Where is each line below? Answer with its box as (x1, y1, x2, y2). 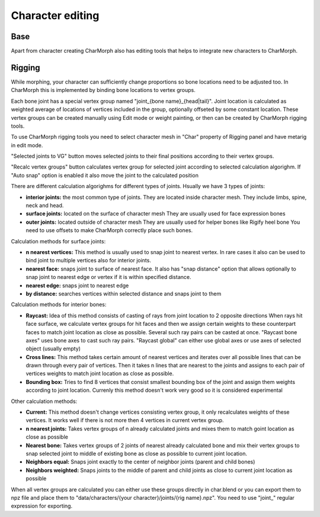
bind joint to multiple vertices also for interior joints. (25, 257, 151, 264)
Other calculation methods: (11, 398, 78, 405)
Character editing (11, 9, 100, 22)
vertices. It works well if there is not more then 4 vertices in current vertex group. (25, 417, 225, 424)
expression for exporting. (11, 502, 73, 510)
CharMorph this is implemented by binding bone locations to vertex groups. (11, 87, 196, 94)
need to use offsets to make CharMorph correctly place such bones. (25, 227, 193, 234)
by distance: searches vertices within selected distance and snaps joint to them (25, 290, 222, 297)
